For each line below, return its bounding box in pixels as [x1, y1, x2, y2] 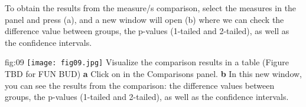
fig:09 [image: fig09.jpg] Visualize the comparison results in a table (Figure [5, 56, 289, 68]
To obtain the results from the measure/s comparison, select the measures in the [5, 2, 297, 14]
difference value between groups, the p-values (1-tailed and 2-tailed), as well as [5, 25, 289, 37]
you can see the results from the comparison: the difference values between [5, 79, 275, 91]
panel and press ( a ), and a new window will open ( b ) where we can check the [5, 13, 284, 25]
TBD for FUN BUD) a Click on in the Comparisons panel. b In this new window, [5, 68, 302, 80]
